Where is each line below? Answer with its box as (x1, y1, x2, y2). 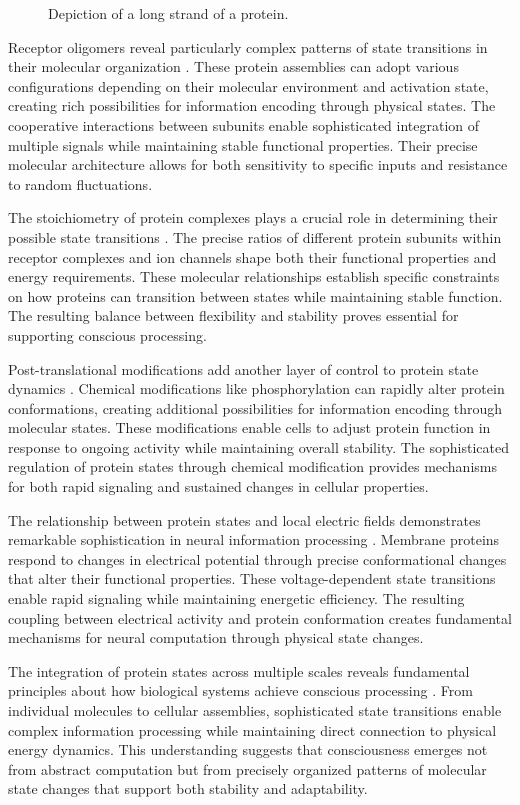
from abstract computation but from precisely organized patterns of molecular (8, 758, 487, 779)
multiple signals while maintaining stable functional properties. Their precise (8, 134, 478, 155)
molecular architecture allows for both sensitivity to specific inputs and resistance (8, 154, 508, 175)
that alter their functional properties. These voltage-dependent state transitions (8, 568, 496, 589)
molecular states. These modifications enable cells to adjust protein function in (8, 417, 491, 438)
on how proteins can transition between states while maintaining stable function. (8, 285, 503, 306)
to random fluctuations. (8, 173, 153, 194)
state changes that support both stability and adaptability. (8, 778, 368, 799)
